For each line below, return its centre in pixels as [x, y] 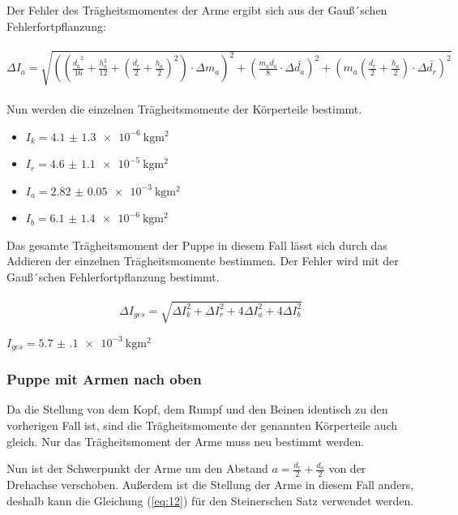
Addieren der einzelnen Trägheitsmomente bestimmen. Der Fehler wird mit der [203, 261]
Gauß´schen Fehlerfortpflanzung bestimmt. [113, 277]
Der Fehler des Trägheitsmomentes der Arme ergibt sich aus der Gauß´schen [197, 10]
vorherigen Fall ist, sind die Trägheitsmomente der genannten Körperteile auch [202, 425]
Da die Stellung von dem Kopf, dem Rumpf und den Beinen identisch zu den [197, 409]
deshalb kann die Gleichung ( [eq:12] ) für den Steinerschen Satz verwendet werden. [210, 500]
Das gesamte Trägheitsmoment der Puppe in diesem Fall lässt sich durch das [197, 245]
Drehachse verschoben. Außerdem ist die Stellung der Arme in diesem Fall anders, [210, 485]
